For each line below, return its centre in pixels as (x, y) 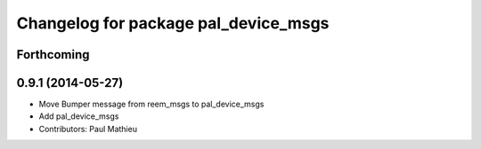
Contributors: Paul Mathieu (88, 129)
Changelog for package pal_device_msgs (173, 23)
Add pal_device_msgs (79, 116)
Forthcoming (53, 55)
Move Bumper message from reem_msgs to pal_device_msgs (151, 104)
